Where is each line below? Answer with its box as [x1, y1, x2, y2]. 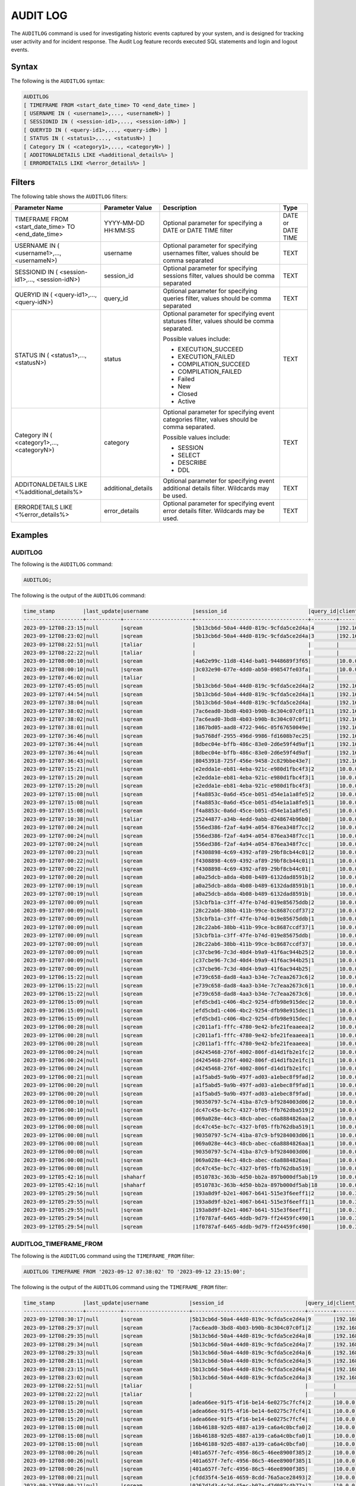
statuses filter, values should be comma [163, 317, 274, 325]
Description [163, 204, 197, 212]
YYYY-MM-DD [104, 219, 145, 227]
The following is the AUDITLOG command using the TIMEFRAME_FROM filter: [11, 1252, 195, 1260]
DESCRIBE [177, 458, 207, 467]
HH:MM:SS [104, 226, 135, 235]
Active [177, 397, 196, 405]
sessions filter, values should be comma [163, 272, 275, 280]
